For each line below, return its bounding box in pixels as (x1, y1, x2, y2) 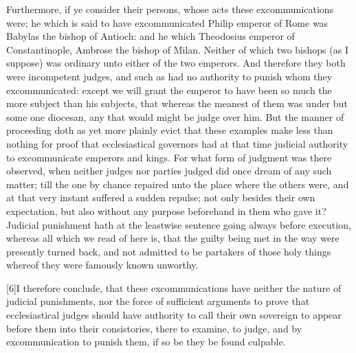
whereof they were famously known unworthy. (6, 258, 199, 272)
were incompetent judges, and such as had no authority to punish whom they (6, 69, 333, 83)
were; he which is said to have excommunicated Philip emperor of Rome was (6, 15, 329, 30)
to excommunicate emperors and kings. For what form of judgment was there (6, 150, 332, 164)
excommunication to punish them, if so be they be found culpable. (6, 334, 286, 349)
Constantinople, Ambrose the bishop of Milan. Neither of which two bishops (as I (6, 42, 348, 56)
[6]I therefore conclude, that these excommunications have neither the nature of (6, 280, 342, 295)
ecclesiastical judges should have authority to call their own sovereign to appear (6, 308, 342, 322)
